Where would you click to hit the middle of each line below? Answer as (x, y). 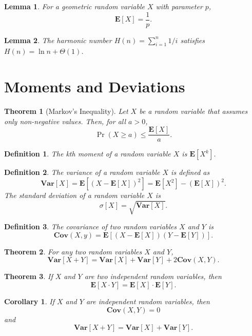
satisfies (193, 40)
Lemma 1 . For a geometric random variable (74, 6)
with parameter (179, 6)
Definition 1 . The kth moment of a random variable (88, 154)
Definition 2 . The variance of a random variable (82, 172)
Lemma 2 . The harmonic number (58, 40)
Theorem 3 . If (28, 276)
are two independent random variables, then (153, 276)
